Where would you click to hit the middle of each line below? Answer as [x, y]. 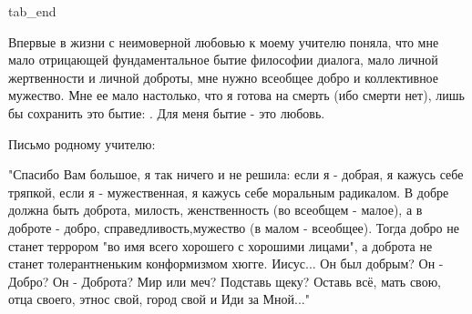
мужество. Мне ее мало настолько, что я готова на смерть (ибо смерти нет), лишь [236, 95]
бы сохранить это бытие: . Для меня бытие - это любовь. [167, 112]
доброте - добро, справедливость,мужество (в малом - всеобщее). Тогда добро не [234, 227]
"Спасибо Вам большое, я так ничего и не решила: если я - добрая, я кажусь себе [236, 174]
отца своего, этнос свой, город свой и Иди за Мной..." [159, 299]
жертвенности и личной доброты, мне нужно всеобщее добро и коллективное [224, 77]
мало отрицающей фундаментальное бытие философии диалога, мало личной [223, 60]
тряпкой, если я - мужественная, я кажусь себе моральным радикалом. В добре [229, 192]
